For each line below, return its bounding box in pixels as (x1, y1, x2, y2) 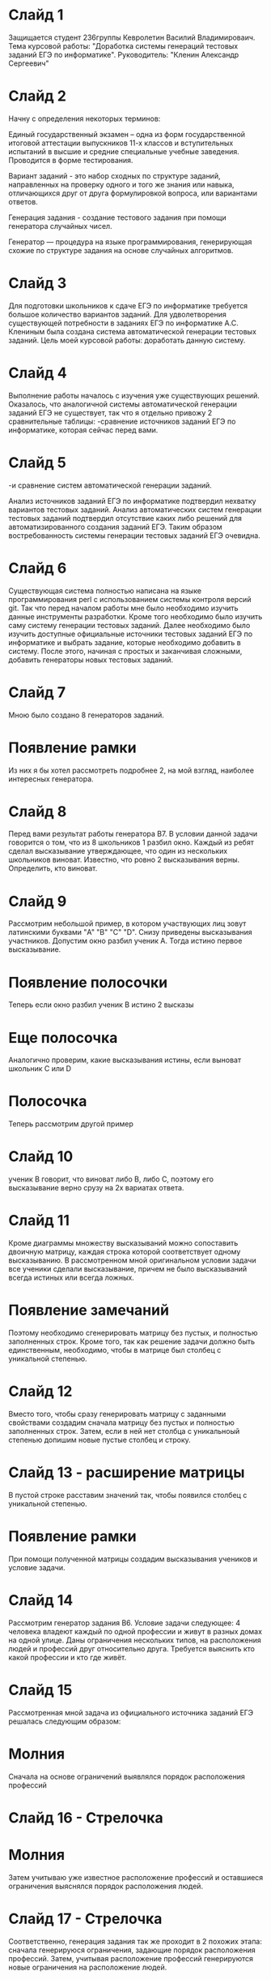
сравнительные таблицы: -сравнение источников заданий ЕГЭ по (8, 416, 236, 426)
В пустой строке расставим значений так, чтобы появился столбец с (8, 1490, 248, 1500)
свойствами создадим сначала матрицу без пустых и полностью (8, 1418, 235, 1427)
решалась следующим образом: (8, 1716, 121, 1726)
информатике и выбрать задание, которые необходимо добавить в (8, 637, 241, 647)
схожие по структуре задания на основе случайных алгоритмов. (8, 245, 234, 255)
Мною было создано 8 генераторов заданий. (8, 710, 164, 720)
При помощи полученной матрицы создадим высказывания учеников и (8, 1554, 258, 1564)
